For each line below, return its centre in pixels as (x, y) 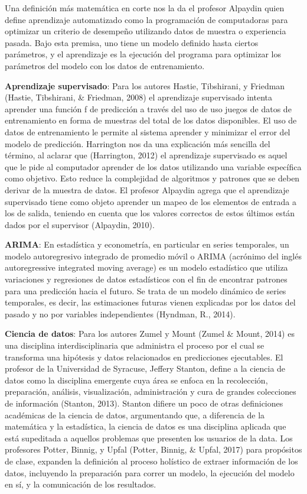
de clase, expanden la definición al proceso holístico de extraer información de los (151, 461)
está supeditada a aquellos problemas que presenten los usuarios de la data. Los (149, 438)
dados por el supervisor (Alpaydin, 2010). (80, 224)
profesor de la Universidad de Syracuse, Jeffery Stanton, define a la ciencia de (145, 368)
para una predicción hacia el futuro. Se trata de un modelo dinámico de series (146, 290)
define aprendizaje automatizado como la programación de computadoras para (146, 19)
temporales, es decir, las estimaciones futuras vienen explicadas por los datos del (150, 302)
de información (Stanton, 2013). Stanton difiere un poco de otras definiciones (144, 403)
